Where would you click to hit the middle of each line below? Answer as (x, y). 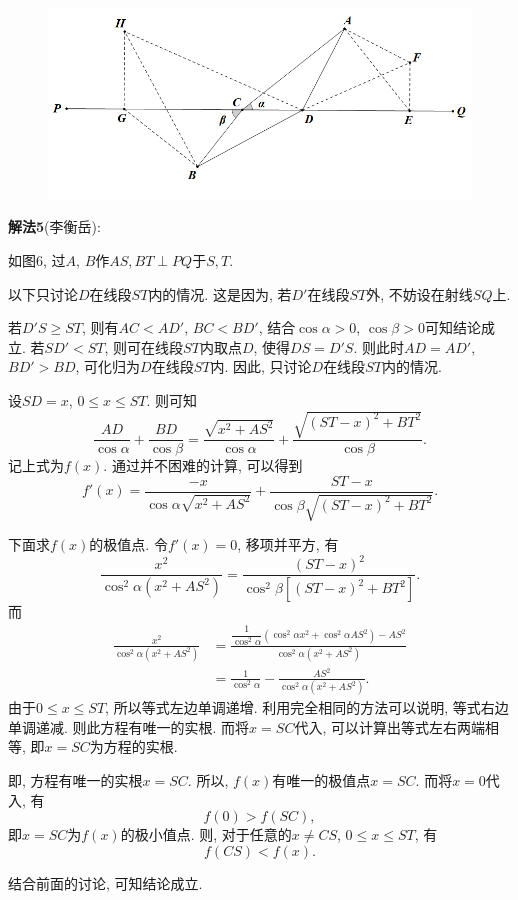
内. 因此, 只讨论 (261, 366)
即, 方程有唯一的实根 (75, 780)
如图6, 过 (37, 260)
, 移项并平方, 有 (288, 544)
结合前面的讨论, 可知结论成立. (105, 882)
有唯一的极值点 (321, 780)
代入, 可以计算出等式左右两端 (389, 726)
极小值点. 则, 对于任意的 (213, 834)
